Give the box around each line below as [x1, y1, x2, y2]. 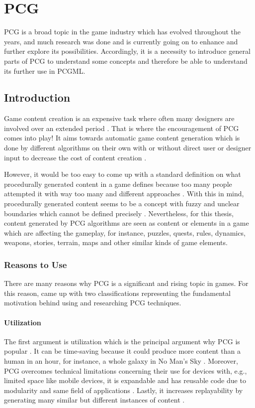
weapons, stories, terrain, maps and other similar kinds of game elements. [4, 237, 228, 248]
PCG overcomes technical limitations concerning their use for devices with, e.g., [4, 365, 247, 376]
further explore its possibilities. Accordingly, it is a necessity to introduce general [4, 46, 251, 56]
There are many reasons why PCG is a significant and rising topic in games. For [4, 278, 249, 288]
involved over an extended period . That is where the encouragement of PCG [4, 123, 239, 133]
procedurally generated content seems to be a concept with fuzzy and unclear [4, 198, 240, 209]
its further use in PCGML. [4, 65, 85, 76]
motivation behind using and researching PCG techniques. [4, 297, 181, 308]
